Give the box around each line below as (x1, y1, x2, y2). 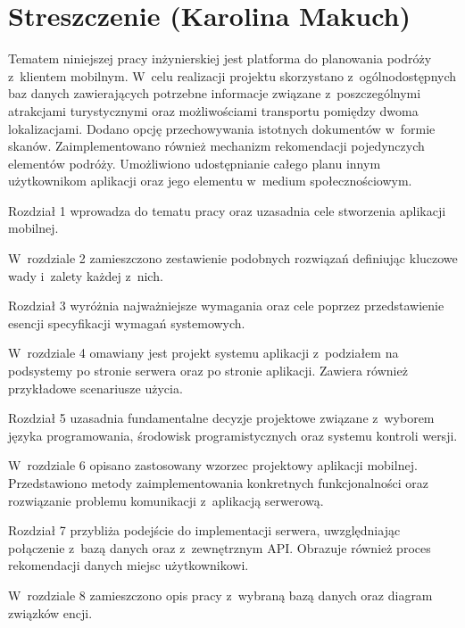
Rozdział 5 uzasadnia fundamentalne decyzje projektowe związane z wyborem (8, 409, 435, 427)
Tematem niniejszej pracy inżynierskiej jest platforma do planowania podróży (8, 49, 432, 68)
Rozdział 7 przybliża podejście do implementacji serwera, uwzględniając (8, 521, 401, 540)
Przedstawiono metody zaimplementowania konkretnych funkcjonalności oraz (8, 474, 429, 492)
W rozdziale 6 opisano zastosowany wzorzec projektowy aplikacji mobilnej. (8, 456, 418, 475)
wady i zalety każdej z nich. (8, 266, 163, 285)
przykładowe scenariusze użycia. (8, 378, 183, 397)
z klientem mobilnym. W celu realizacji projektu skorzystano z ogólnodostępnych (8, 66, 457, 85)
